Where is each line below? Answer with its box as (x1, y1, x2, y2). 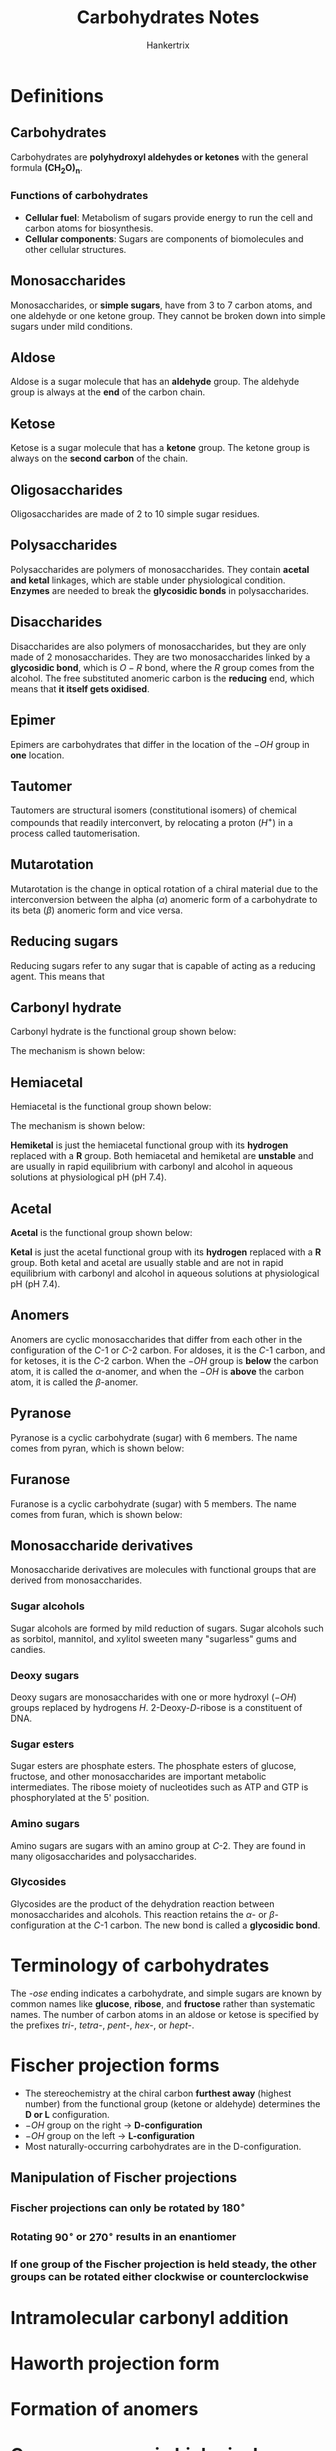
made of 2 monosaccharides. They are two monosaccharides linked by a (10, 651, 311, 663)
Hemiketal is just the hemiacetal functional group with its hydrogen (10, 1139, 289, 1151)
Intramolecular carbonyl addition (10, 2306, 289, 2329)
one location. (10, 749, 65, 761)
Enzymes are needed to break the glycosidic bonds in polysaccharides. (10, 584, 310, 596)
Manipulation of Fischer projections (10, 2169, 238, 2186)
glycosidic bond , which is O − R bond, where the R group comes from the (10, 661, 315, 673)
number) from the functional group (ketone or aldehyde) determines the (24, 2097, 321, 2110)
